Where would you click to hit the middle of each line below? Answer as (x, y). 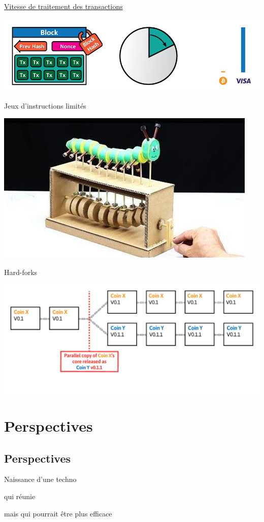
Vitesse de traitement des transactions (63, 6)
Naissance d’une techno (40, 479)
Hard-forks (21, 272)
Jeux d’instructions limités (45, 106)
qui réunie (20, 496)
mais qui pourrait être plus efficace (58, 513)
